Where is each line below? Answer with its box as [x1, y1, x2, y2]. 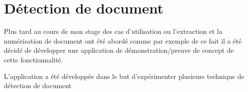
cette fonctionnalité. [4, 54, 63, 64]
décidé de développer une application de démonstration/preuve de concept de [4, 45, 234, 55]
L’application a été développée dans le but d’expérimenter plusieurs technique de [4, 71, 245, 81]
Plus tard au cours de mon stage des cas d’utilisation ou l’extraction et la [4, 26, 222, 36]
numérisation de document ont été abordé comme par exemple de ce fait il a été [4, 35, 242, 46]
